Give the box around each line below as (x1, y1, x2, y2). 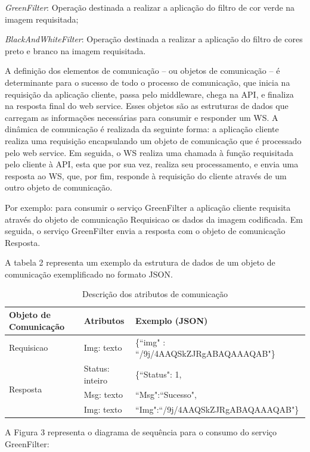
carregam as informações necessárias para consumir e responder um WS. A (5, 111, 278, 123)
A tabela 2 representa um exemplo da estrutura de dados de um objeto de (5, 256, 275, 269)
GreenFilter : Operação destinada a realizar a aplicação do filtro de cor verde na (5, 1, 295, 13)
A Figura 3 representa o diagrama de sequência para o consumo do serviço (5, 426, 277, 438)
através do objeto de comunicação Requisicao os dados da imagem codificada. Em (5, 213, 303, 225)
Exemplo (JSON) (135, 314, 208, 326)
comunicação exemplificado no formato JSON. (5, 267, 173, 280)
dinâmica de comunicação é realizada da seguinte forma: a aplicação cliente (5, 123, 279, 135)
